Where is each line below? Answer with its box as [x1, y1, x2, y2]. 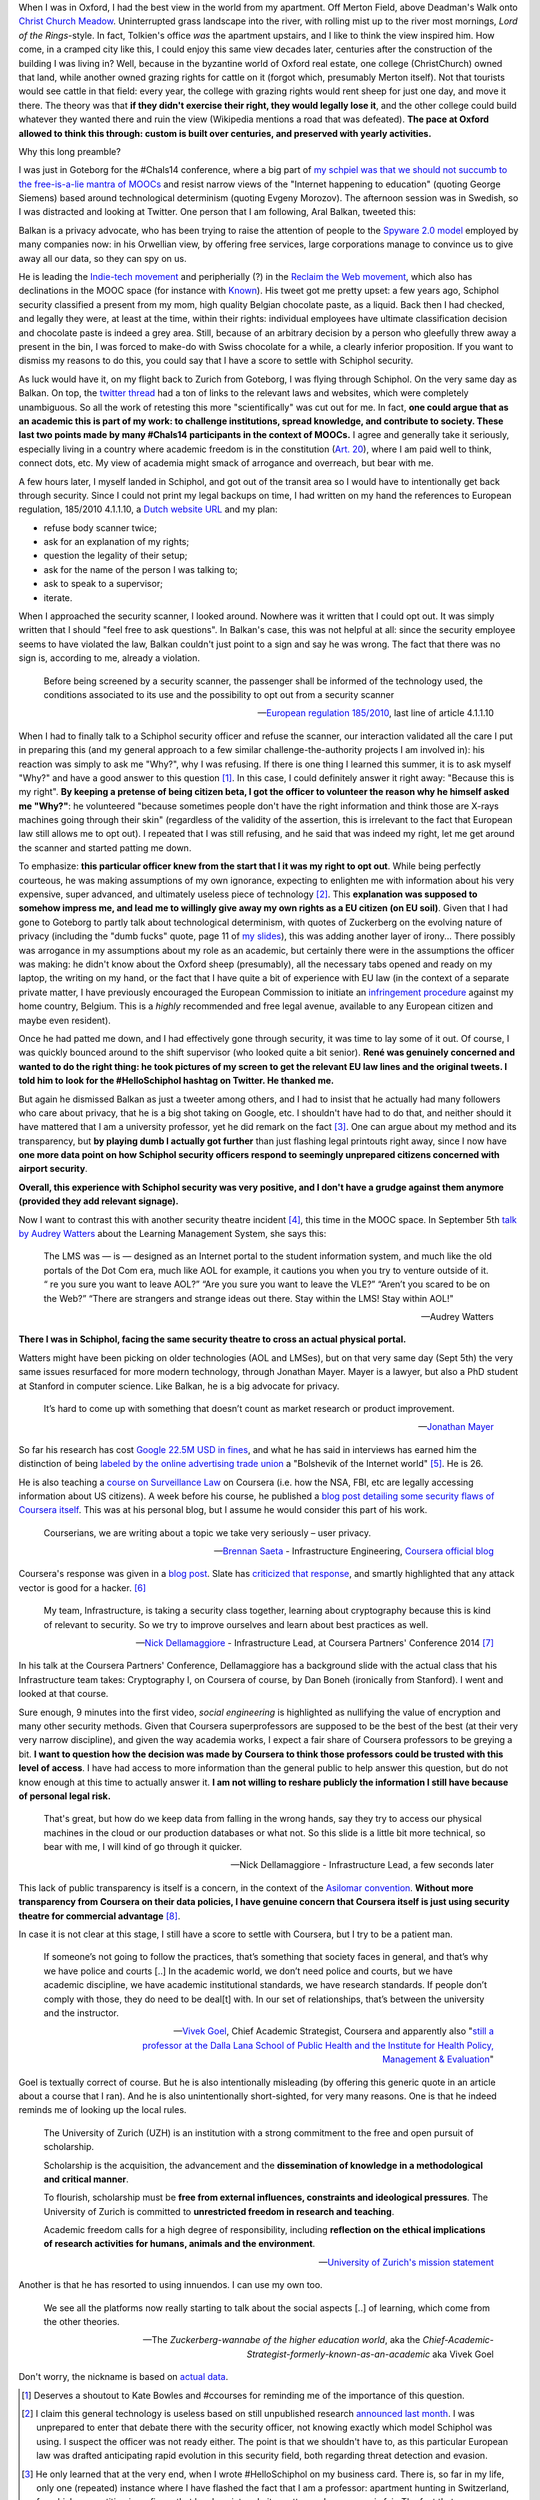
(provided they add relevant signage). [18, 1195, 179, 1207]
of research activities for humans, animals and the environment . [43, 2238, 316, 2250]
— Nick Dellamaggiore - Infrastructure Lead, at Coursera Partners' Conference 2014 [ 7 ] [135, 1637, 494, 1649]
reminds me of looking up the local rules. [18, 2104, 187, 2116]
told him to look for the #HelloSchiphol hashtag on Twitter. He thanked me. [18, 1075, 335, 1087]
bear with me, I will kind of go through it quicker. [43, 1841, 243, 1853]
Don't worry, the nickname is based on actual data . [18, 2371, 229, 2383]
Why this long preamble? [18, 145, 122, 157]
